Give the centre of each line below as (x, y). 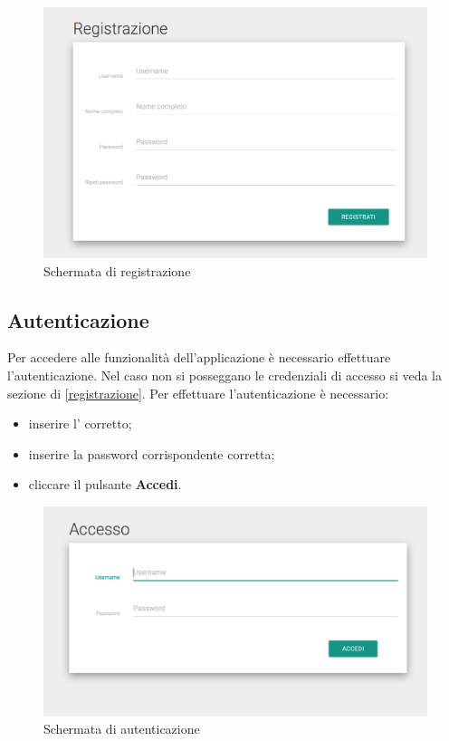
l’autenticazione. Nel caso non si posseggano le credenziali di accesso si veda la (225, 375)
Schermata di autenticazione (122, 729)
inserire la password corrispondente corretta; (152, 453)
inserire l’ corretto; (80, 423)
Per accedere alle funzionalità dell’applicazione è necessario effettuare (199, 357)
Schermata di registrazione (117, 270)
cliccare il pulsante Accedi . (105, 484)
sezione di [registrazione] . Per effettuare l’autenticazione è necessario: (198, 393)
